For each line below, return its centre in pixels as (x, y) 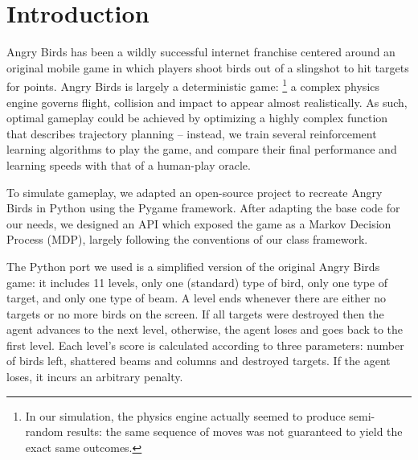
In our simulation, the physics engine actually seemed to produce (185, 415)
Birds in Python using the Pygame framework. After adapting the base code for (203, 208)
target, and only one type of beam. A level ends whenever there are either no (196, 298)
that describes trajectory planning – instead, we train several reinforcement (192, 133)
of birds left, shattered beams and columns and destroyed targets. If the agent (199, 361)
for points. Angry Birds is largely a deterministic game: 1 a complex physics (193, 85)
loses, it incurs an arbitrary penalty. (95, 377)
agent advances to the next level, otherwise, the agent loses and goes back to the (205, 329)
